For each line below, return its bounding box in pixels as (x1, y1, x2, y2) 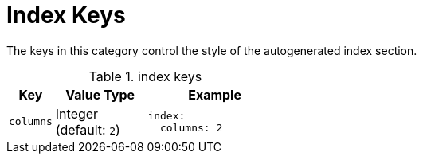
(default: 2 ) (55, 121, 120, 138)
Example (188, 86, 241, 103)
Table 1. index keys (88, 68, 202, 84)
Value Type (65, 86, 135, 103)
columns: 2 (160, 121, 223, 134)
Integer (55, 105, 99, 122)
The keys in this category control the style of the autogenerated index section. (6, 43, 417, 57)
